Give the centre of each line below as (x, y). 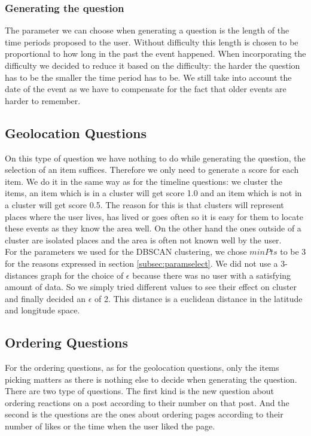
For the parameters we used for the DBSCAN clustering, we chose (126, 251)
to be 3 (293, 251)
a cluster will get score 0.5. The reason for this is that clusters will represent (144, 204)
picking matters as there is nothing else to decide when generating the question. (151, 379)
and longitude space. (42, 310)
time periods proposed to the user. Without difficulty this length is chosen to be (152, 42)
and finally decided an (45, 298)
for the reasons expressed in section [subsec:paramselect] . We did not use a (141, 263)
